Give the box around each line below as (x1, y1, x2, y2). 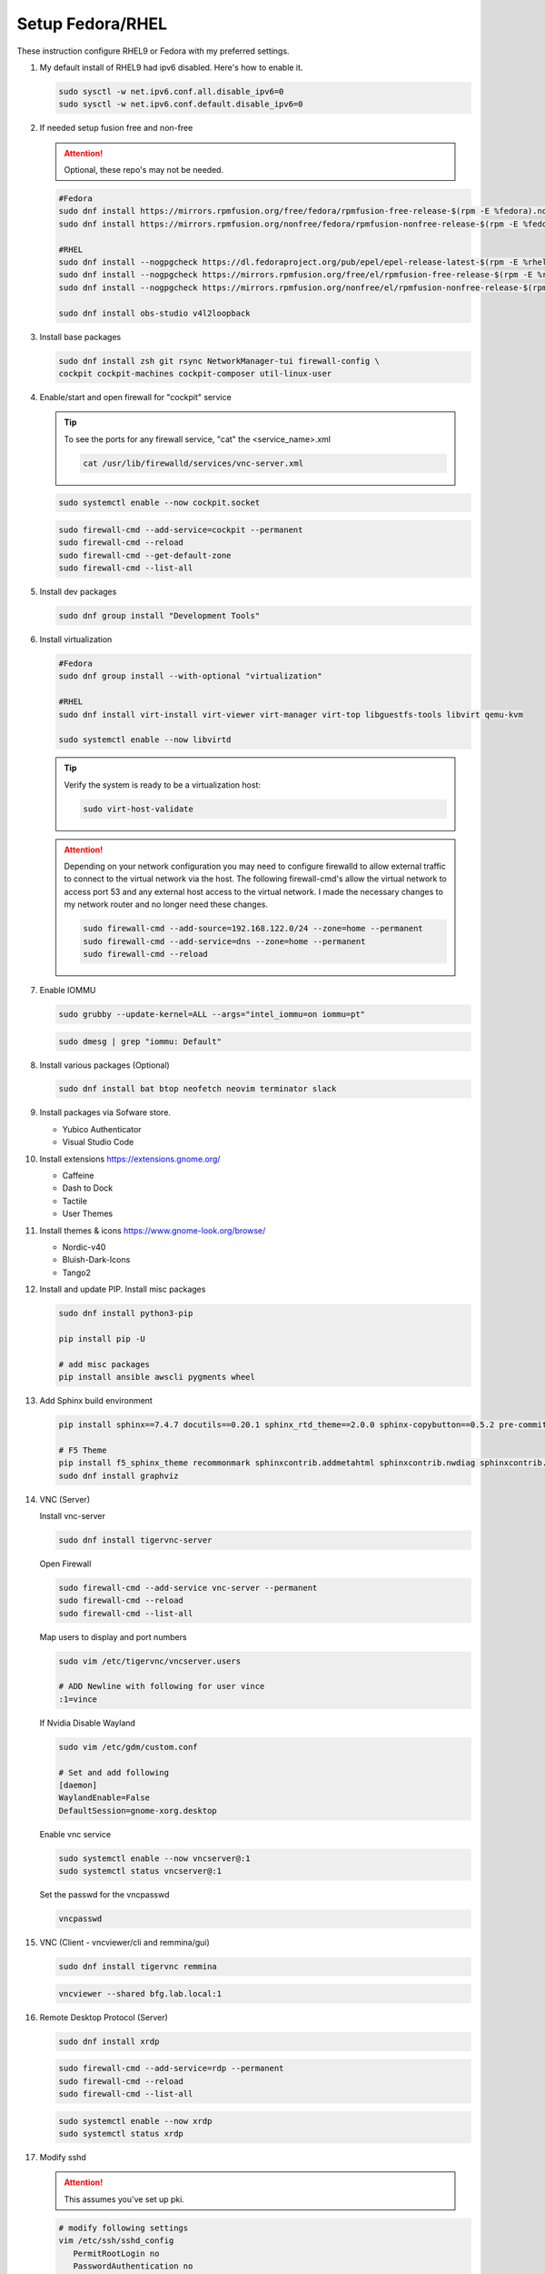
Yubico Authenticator (62, 1123, 142, 1134)
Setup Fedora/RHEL (16, 14, 168, 34)
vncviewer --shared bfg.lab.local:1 (58, 1988, 223, 1998)
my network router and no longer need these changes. (64, 899, 268, 910)
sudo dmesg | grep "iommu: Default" (58, 1036, 223, 1046)
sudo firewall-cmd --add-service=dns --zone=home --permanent (83, 936, 366, 946)
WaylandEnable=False (58, 1793, 150, 1803)
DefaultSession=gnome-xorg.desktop (58, 1806, 217, 1816)
